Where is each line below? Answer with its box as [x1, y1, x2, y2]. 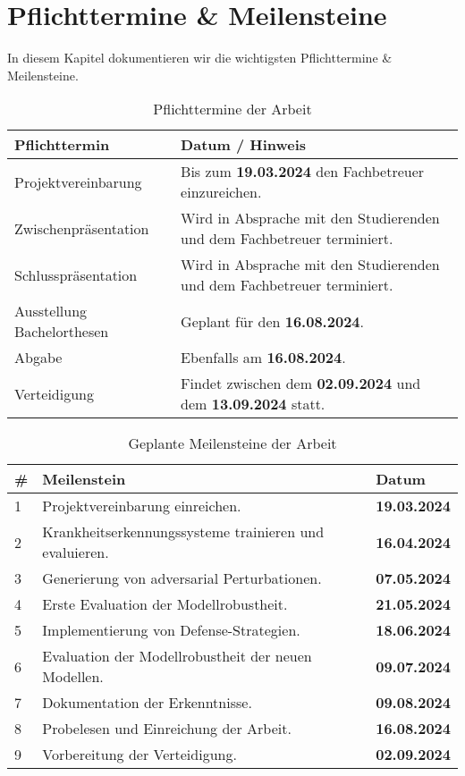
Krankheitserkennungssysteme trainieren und [42, 521, 325, 543]
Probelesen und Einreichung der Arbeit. [42, 718, 292, 739]
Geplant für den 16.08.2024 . [181, 310, 364, 332]
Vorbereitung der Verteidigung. [42, 744, 237, 765]
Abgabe [14, 347, 63, 368]
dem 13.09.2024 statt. [181, 393, 325, 415]
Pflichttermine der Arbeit [153, 98, 312, 120]
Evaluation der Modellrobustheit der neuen [42, 645, 312, 667]
